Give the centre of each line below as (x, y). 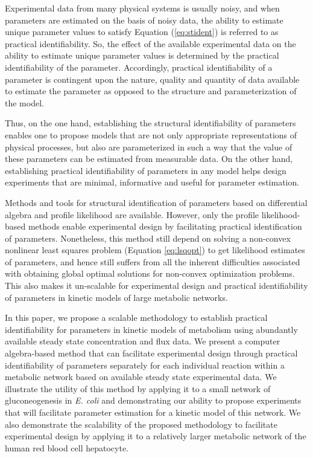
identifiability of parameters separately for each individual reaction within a (145, 365)
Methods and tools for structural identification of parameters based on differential (156, 202)
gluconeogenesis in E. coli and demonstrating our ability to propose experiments (153, 400)
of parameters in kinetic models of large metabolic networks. (116, 297)
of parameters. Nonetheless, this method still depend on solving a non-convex (148, 238)
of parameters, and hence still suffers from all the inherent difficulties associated (153, 261)
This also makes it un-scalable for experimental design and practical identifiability (156, 285)
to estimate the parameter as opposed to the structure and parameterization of (151, 91)
